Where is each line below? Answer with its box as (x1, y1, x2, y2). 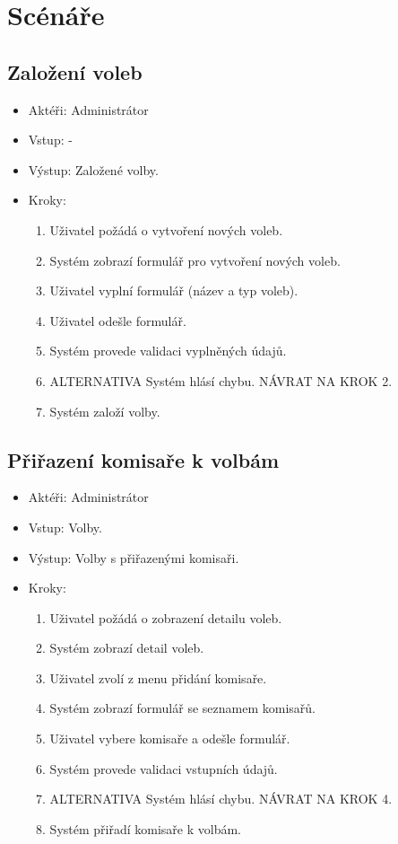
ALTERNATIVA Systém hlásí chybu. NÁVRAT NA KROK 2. (49, 371, 393, 390)
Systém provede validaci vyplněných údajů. (49, 341, 287, 360)
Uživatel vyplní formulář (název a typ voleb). (49, 281, 298, 300)
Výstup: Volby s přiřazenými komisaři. (28, 548, 239, 567)
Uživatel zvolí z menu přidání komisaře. (49, 668, 267, 687)
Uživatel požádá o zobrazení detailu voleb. (49, 608, 282, 627)
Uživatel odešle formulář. (49, 311, 186, 330)
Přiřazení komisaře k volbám (7, 445, 280, 473)
